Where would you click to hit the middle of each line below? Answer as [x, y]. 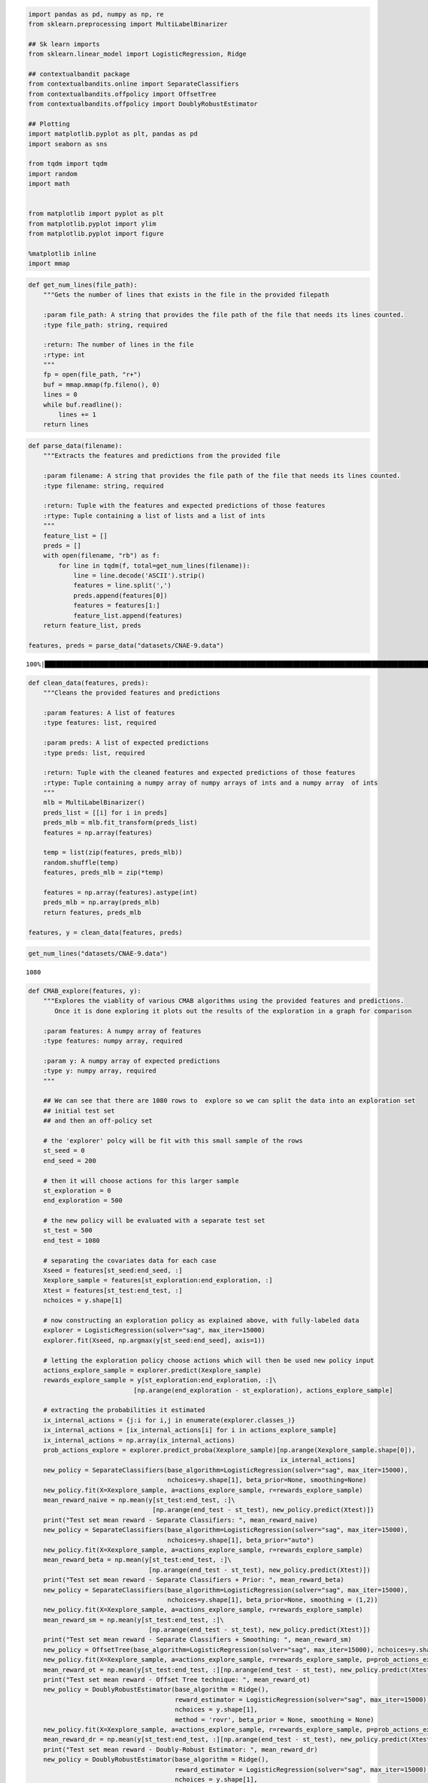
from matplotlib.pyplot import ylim [92, 224]
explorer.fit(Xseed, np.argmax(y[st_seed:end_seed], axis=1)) [154, 1340]
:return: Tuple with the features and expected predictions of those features [184, 506]
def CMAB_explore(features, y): [85, 991]
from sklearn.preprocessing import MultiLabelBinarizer [128, 24]
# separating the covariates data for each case [130, 1260]
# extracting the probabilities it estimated [124, 1410]
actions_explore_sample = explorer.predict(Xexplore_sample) [152, 1370]
